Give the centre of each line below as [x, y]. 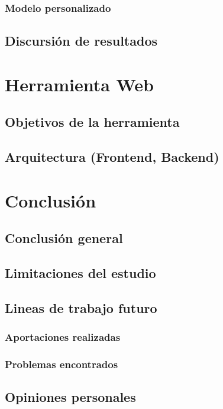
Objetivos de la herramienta [92, 122]
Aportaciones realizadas [63, 337]
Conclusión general [64, 238]
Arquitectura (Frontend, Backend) [112, 157]
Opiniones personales [70, 397]
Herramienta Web [79, 84]
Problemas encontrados [62, 364]
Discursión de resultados [81, 41]
